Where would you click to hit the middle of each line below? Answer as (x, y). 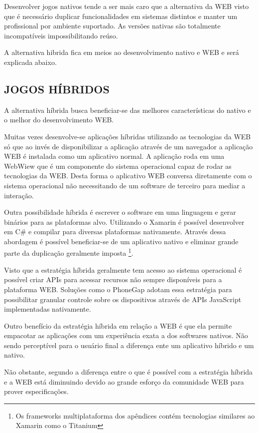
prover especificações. (36, 391)
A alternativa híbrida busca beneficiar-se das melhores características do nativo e (128, 110)
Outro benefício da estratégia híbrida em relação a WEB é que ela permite (118, 325)
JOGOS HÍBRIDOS (57, 89)
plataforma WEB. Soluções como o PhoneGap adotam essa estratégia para (118, 289)
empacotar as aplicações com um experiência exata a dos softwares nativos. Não (126, 335)
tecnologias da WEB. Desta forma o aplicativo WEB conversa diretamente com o (128, 176)
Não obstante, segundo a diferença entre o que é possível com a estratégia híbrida (129, 372)
